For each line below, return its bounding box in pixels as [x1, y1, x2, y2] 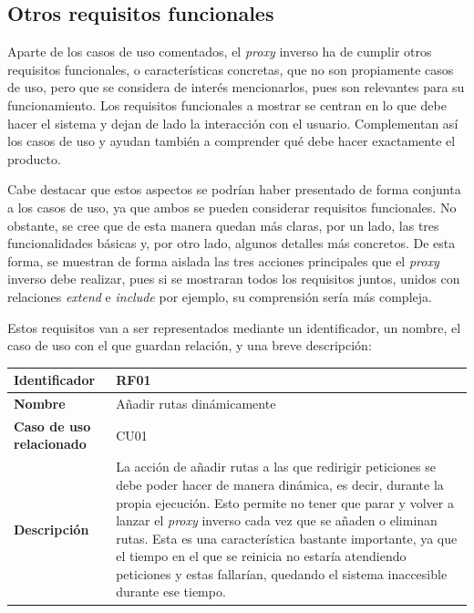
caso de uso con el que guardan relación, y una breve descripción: [7, 336, 372, 355]
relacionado [14, 434, 87, 453]
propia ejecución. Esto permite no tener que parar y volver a [116, 493, 454, 512]
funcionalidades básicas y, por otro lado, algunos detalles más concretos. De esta [7, 234, 456, 253]
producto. [7, 149, 61, 168]
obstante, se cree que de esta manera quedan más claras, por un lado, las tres [7, 215, 439, 234]
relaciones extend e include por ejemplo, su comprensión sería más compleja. [7, 286, 432, 306]
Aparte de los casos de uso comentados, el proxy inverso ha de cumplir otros [7, 42, 432, 61]
